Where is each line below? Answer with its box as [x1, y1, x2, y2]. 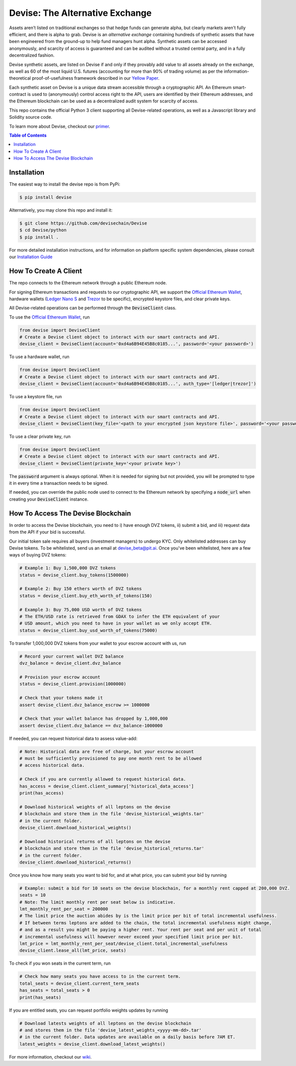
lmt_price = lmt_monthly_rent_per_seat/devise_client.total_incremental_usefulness [19, 941, 228, 946]
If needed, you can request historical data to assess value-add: [9, 735, 138, 742]
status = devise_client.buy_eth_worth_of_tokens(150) [19, 593, 152, 599]
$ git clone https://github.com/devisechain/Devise [19, 221, 148, 226]
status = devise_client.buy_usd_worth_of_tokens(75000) [19, 627, 158, 633]
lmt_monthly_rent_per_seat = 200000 [19, 906, 109, 912]
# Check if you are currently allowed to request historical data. [19, 777, 186, 782]
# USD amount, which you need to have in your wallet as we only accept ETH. [19, 621, 212, 626]
